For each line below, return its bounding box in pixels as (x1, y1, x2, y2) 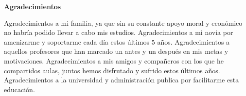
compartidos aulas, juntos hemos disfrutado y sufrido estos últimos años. (4, 65, 220, 75)
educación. (4, 84, 35, 94)
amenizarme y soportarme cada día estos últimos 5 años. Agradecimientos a (4, 36, 230, 47)
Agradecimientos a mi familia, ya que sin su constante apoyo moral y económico (4, 17, 243, 28)
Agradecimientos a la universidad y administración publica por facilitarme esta (4, 75, 239, 85)
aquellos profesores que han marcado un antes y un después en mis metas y (4, 46, 228, 56)
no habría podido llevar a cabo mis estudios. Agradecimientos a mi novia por (4, 27, 233, 37)
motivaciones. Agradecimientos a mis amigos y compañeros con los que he (4, 55, 224, 65)
